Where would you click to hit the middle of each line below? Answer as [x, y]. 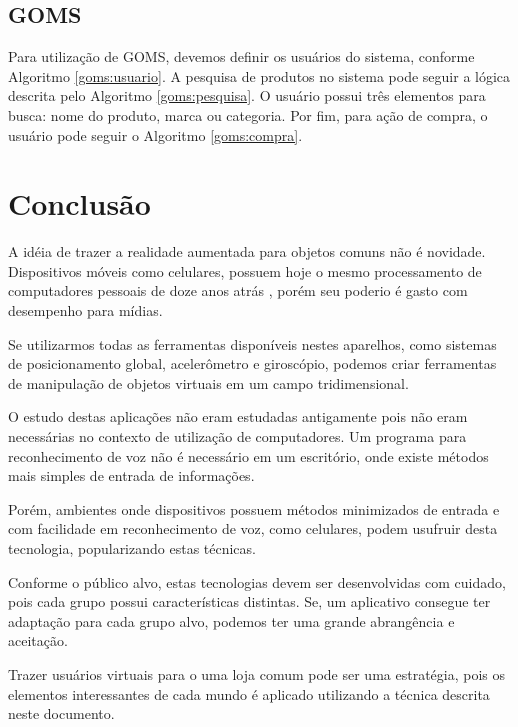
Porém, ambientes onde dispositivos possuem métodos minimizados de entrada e [254, 508]
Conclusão [79, 203]
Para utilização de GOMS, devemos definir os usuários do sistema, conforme [241, 56]
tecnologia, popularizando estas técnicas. [132, 548]
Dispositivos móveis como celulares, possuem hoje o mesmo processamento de [245, 270]
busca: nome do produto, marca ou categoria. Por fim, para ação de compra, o [248, 114]
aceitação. [38, 640]
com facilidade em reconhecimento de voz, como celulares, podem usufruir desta [253, 528]
